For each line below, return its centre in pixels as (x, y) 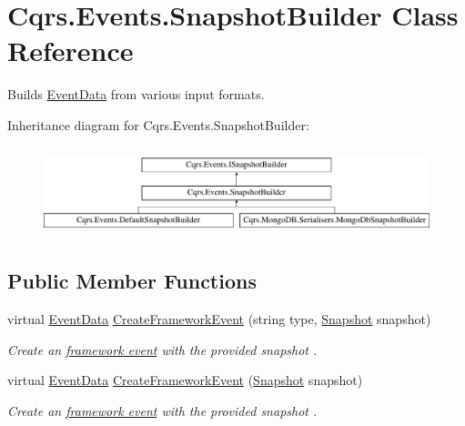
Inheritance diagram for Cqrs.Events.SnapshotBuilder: (158, 124)
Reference (71, 51)
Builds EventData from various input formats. (136, 94)
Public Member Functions (132, 281)
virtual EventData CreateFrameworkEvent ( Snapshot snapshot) (185, 380)
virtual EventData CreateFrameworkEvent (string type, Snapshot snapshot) (219, 319)
